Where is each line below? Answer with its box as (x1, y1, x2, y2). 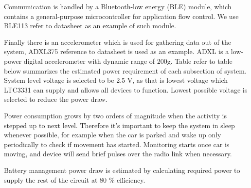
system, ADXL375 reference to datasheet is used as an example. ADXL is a (4, 46, 229, 56)
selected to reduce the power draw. (4, 94, 108, 104)
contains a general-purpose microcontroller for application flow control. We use (4, 11, 239, 21)
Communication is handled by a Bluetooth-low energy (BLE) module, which (4, 1, 232, 11)
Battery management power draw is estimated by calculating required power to (4, 165, 240, 175)
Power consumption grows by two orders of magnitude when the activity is (4, 110, 227, 120)
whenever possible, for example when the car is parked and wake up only (4, 130, 221, 140)
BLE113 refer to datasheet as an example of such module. (4, 20, 176, 31)
